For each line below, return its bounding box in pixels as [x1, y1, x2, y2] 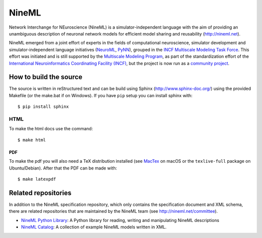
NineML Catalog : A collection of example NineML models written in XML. [21, 224, 167, 230]
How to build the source [9, 73, 82, 81]
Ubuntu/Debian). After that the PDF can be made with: [9, 165, 117, 171]
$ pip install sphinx [17, 104, 69, 109]
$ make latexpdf [17, 176, 56, 182]
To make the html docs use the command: [9, 126, 93, 132]
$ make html [17, 137, 46, 143]
